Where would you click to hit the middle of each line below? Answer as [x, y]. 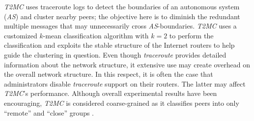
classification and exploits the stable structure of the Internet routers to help [119, 45]
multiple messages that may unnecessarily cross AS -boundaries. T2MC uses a [120, 26]
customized [21, 35]
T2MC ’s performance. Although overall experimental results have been [111, 93]
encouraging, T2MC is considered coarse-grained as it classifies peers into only [122, 103]
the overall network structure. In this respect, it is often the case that [109, 74]
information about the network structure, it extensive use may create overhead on [127, 64]
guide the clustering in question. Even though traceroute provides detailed [115, 54]
